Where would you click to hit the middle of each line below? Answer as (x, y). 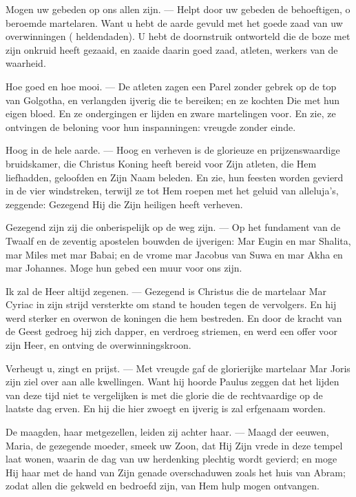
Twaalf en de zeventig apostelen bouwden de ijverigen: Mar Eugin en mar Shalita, (178, 240)
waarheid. (26, 63)
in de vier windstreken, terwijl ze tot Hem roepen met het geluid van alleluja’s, (172, 191)
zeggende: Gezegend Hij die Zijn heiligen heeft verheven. (124, 204)
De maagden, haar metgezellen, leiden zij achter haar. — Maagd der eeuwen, (167, 432)
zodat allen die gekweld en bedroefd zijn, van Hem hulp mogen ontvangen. (163, 486)
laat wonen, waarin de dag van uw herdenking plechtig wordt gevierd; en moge (171, 459)
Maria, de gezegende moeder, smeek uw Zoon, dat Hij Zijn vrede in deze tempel (174, 445)
